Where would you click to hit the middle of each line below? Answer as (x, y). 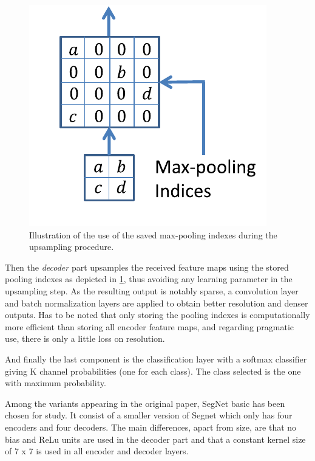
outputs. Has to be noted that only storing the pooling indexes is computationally (157, 315)
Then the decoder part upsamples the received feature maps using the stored (147, 267)
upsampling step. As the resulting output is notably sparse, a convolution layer (152, 290)
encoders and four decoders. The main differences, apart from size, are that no (151, 427)
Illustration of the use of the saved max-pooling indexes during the (153, 234)
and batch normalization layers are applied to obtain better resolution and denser (157, 303)
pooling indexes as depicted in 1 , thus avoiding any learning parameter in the (149, 279)
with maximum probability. (56, 383)
